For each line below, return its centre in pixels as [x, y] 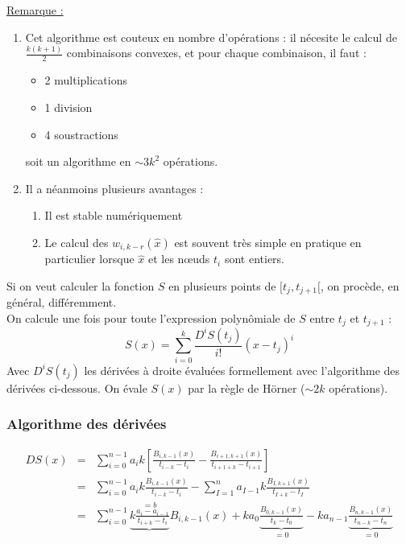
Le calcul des [77, 242]
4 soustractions [81, 134]
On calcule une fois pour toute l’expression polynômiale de [151, 317]
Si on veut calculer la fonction [81, 285]
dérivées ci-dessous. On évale [77, 387]
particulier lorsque [89, 259]
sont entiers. [255, 259]
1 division [68, 107]
